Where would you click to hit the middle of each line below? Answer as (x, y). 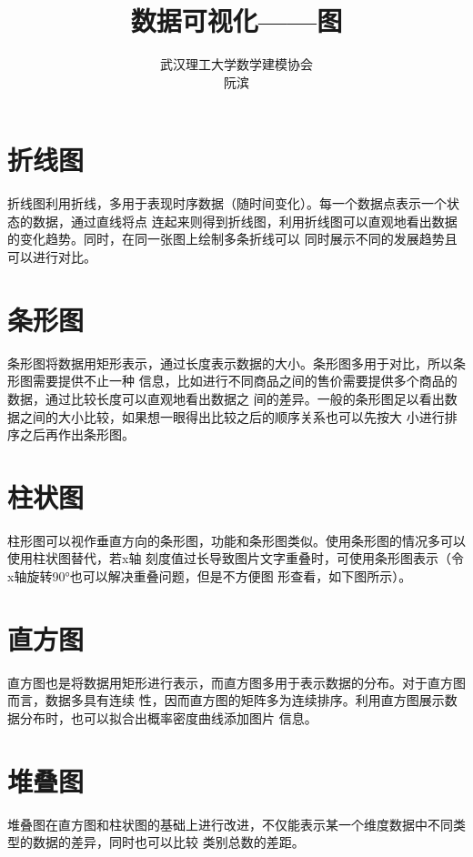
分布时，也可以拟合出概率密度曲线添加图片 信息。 (168, 717)
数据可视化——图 (236, 20)
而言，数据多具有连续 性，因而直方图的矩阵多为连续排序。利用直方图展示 (226, 700)
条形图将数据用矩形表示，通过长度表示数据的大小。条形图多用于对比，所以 (230, 363)
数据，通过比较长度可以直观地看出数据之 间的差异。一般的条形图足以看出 (226, 398)
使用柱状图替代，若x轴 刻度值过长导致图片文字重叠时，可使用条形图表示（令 (236, 558)
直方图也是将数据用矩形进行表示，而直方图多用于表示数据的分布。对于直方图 (236, 682)
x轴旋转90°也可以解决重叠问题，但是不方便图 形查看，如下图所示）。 (210, 576)
